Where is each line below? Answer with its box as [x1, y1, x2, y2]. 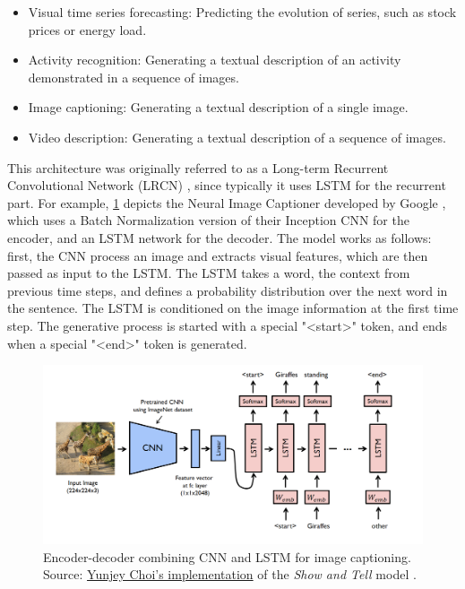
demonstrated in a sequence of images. [28, 67, 239, 86]
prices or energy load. [28, 20, 147, 39]
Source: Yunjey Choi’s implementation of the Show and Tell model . [43, 565, 417, 584]
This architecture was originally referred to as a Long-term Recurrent [7, 158, 389, 177]
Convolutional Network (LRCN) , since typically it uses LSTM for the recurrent [7, 176, 446, 195]
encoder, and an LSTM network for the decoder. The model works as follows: [7, 228, 432, 247]
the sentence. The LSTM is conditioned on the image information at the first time [7, 299, 459, 317]
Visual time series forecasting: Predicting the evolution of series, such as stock [28, 3, 457, 21]
